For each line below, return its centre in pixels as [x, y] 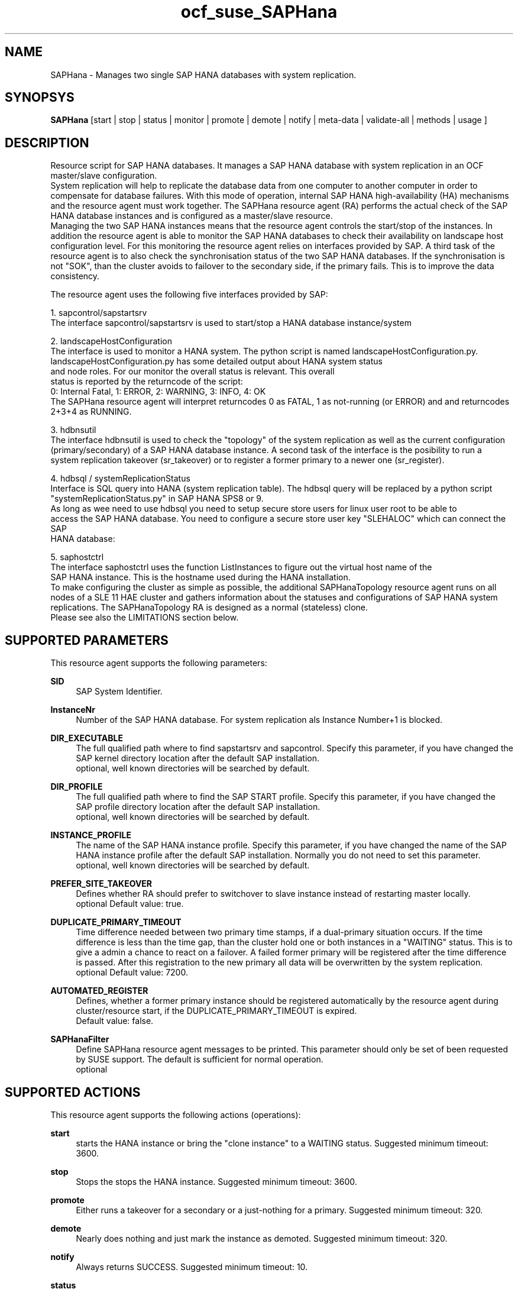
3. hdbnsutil [73, 430]
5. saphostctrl [77, 557]
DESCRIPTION [47, 143]
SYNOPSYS [40, 98]
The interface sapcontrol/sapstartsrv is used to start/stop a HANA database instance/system [231, 323]
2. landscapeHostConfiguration [111, 341]
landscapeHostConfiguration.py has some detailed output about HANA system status [216, 361]
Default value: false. [115, 1021]
